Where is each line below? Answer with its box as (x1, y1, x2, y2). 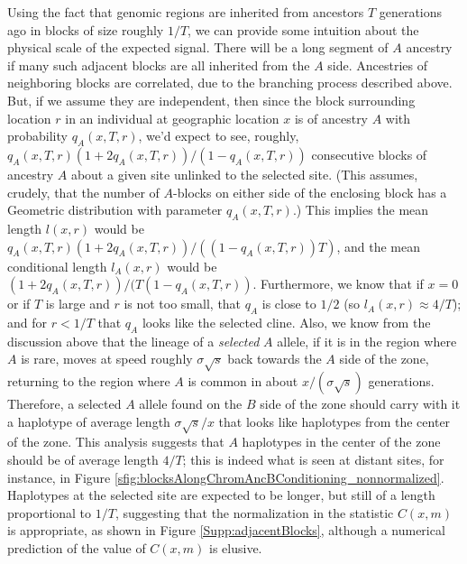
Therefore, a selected (7, 394, 122, 413)
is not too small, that (124, 294, 242, 313)
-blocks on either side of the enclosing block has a (173, 182, 447, 201)
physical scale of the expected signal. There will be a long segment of (7, 38, 389, 57)
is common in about (188, 372, 298, 391)
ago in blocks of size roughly (7, 20, 164, 39)
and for (7, 312, 48, 331)
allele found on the (139, 394, 243, 413)
